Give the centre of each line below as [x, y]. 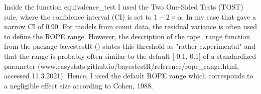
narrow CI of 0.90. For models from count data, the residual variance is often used [130, 26]
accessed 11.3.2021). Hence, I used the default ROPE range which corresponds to [129, 76]
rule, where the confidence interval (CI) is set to [78, 16]
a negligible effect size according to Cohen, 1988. [79, 85]
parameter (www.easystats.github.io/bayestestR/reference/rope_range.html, [121, 66]
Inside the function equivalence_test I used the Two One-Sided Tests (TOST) [124, 7]
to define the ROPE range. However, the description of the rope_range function [127, 36]
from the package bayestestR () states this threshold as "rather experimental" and [130, 46]
